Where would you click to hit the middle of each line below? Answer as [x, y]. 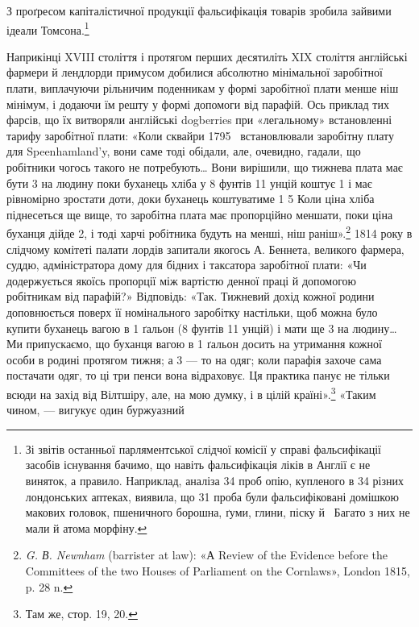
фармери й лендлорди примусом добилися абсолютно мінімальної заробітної [195, 72]
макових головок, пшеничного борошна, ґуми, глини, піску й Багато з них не [218, 512]
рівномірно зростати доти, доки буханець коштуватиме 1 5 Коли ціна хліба [191, 199]
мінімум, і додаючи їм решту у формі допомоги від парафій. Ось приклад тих [198, 104]
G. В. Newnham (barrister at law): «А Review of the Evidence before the [206, 555]
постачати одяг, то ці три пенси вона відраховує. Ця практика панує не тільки [198, 375]
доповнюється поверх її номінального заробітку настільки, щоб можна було [192, 312]
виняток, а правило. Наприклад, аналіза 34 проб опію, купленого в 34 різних [214, 480]
